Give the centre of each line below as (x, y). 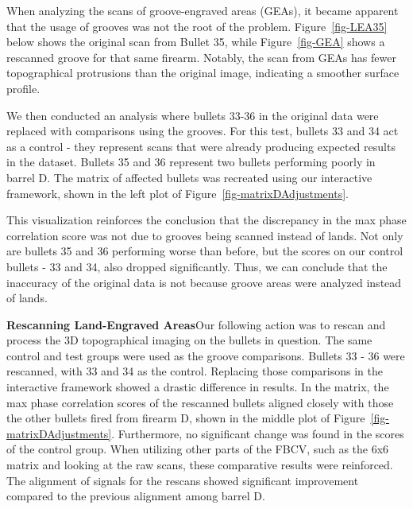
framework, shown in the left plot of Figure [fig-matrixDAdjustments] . (178, 193)
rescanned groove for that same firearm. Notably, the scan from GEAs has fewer (201, 57)
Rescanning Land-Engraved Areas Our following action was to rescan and (196, 324)
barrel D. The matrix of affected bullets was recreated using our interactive (189, 177)
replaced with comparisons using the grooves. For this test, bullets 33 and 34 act (203, 131)
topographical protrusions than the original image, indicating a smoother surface (203, 73)
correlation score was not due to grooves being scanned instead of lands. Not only (205, 235)
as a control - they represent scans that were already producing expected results (201, 146)
